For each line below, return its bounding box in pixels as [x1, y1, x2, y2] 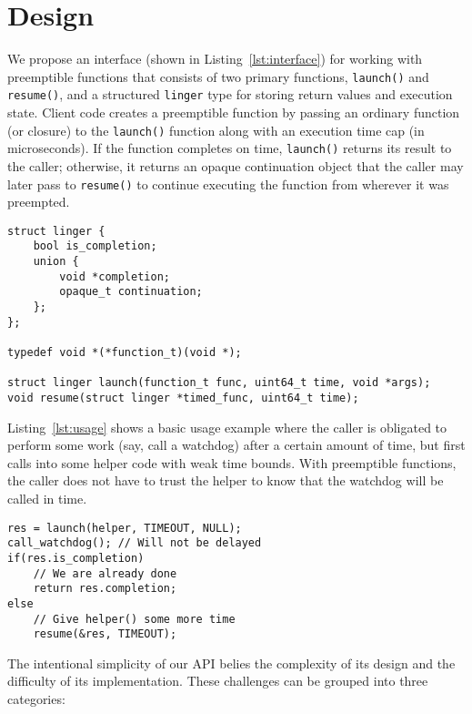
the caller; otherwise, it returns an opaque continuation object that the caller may [7, 156, 464, 175]
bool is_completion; [33, 240, 157, 253]
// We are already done [33, 566, 177, 580]
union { [33, 255, 79, 269]
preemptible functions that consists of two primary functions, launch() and [7, 66, 429, 86]
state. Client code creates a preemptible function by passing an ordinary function [7, 103, 460, 122]
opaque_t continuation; [59, 285, 203, 299]
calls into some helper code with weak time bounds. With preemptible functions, [7, 453, 457, 472]
